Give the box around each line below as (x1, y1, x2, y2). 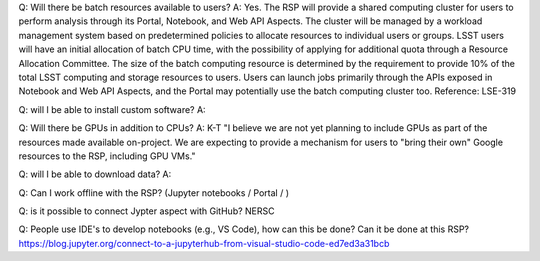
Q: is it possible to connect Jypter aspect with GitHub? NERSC (18, 205, 275, 217)
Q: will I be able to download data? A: (18, 168, 172, 180)
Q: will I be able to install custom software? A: (18, 103, 206, 115)
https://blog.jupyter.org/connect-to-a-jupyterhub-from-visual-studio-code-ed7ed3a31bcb (18, 237, 390, 249)
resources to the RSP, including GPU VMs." (18, 150, 196, 162)
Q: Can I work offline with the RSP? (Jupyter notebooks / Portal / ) (18, 186, 290, 199)
